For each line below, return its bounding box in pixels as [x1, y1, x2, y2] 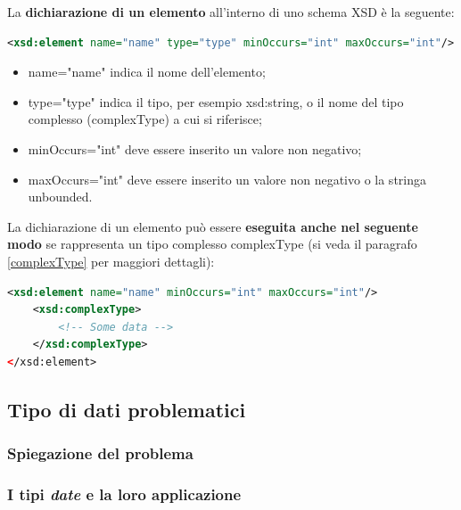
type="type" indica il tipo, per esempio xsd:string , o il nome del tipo [28, 92, 404, 111]
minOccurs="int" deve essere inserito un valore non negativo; [28, 139, 362, 158]
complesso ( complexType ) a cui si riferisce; [28, 110, 262, 128]
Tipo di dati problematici [7, 395, 246, 423]
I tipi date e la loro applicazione [7, 483, 242, 506]
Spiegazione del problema [7, 442, 193, 465]
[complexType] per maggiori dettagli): [7, 251, 215, 270]
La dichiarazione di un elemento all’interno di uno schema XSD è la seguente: [7, 3, 455, 21]
